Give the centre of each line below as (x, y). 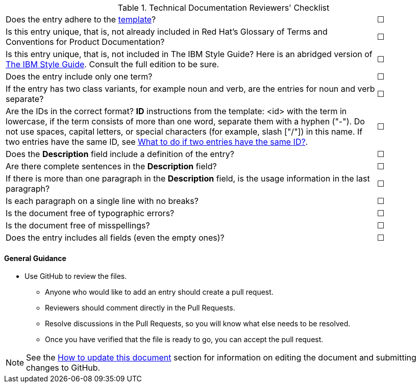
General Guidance (35, 258)
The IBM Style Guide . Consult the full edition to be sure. (113, 64)
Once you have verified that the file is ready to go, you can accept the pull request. (184, 340)
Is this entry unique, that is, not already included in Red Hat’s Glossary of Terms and (167, 32)
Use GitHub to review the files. (76, 276)
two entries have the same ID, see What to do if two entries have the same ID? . (157, 142)
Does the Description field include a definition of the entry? (120, 154)
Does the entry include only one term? (79, 76)
